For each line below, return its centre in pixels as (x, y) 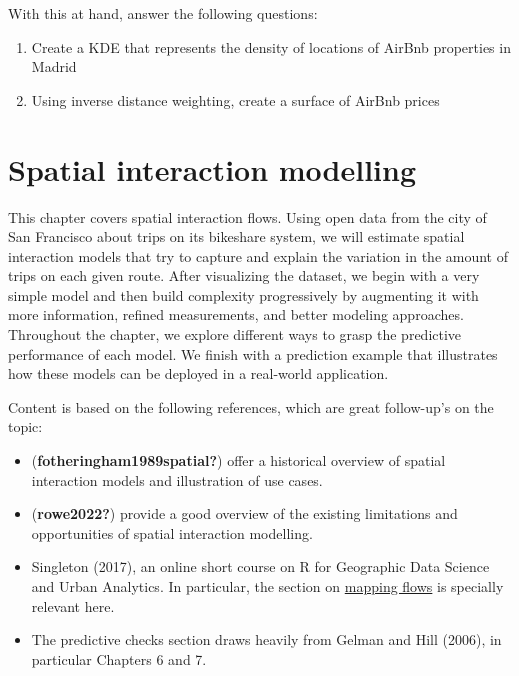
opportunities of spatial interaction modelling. (172, 532)
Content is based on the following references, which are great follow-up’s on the (251, 406)
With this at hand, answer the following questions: (163, 13)
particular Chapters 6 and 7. (119, 658)
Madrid (54, 66)
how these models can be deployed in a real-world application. (198, 373)
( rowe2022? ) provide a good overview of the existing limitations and (244, 513)
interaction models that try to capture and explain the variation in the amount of (258, 255)
